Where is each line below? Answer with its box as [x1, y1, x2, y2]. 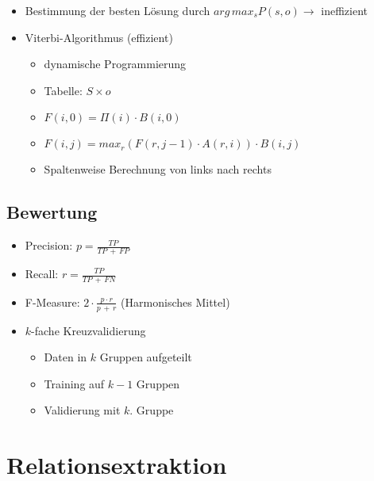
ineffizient [321, 2, 368, 18]
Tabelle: [44, 82, 83, 98]
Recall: [25, 265, 59, 281]
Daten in [44, 349, 87, 365]
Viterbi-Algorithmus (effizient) [25, 29, 173, 45]
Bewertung [6, 200, 98, 224]
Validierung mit [44, 402, 121, 418]
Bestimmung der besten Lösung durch [25, 2, 210, 18]
